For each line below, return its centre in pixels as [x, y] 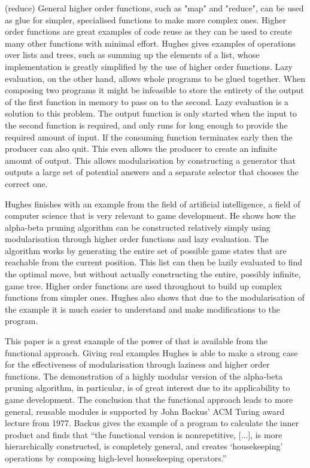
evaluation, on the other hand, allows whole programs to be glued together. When [155, 78]
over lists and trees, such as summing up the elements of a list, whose [132, 55]
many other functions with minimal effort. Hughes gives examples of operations [150, 43]
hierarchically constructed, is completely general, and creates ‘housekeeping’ [144, 446]
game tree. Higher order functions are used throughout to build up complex [143, 285]
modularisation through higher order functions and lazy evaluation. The [137, 239]
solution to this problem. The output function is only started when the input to [151, 113]
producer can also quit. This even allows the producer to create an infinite [141, 149]
